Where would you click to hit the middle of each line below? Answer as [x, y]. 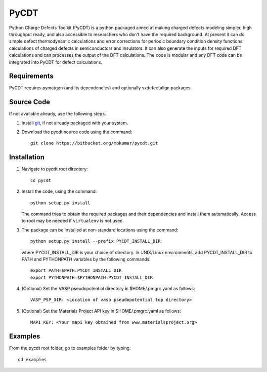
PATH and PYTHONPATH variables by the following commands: [86, 259]
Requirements [31, 76]
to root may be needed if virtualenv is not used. [73, 221]
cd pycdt [41, 180]
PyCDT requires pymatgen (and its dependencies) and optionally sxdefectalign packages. [101, 88]
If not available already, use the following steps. [58, 114]
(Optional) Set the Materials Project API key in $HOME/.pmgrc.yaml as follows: [101, 311]
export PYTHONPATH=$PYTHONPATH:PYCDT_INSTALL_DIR [92, 277]
